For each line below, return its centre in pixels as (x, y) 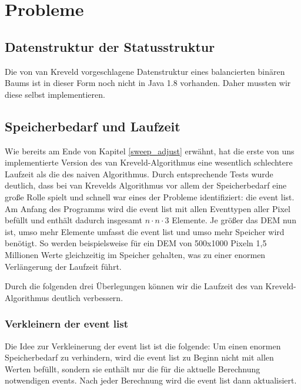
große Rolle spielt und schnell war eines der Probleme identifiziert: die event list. (150, 196)
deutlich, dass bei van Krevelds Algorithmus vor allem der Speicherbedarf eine (146, 185)
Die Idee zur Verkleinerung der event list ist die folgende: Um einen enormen (143, 346)
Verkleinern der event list (66, 324)
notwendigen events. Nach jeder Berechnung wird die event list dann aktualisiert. (151, 380)
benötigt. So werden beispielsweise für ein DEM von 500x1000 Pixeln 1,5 (136, 243)
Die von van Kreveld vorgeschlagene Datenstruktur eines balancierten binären (145, 71)
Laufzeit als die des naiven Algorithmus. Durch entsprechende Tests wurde (139, 173)
